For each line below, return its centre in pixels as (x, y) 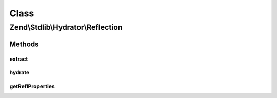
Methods (24, 44)
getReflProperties (32, 86)
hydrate (19, 73)
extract (19, 59)
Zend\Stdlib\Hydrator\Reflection (66, 27)
